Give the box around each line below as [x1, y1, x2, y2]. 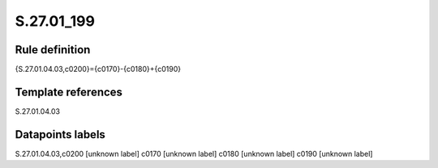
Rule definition [15, 43, 91, 57]
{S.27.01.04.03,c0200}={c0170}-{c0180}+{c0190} [15, 65, 182, 74]
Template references [15, 85, 123, 99]
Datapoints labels [15, 128, 105, 141]
